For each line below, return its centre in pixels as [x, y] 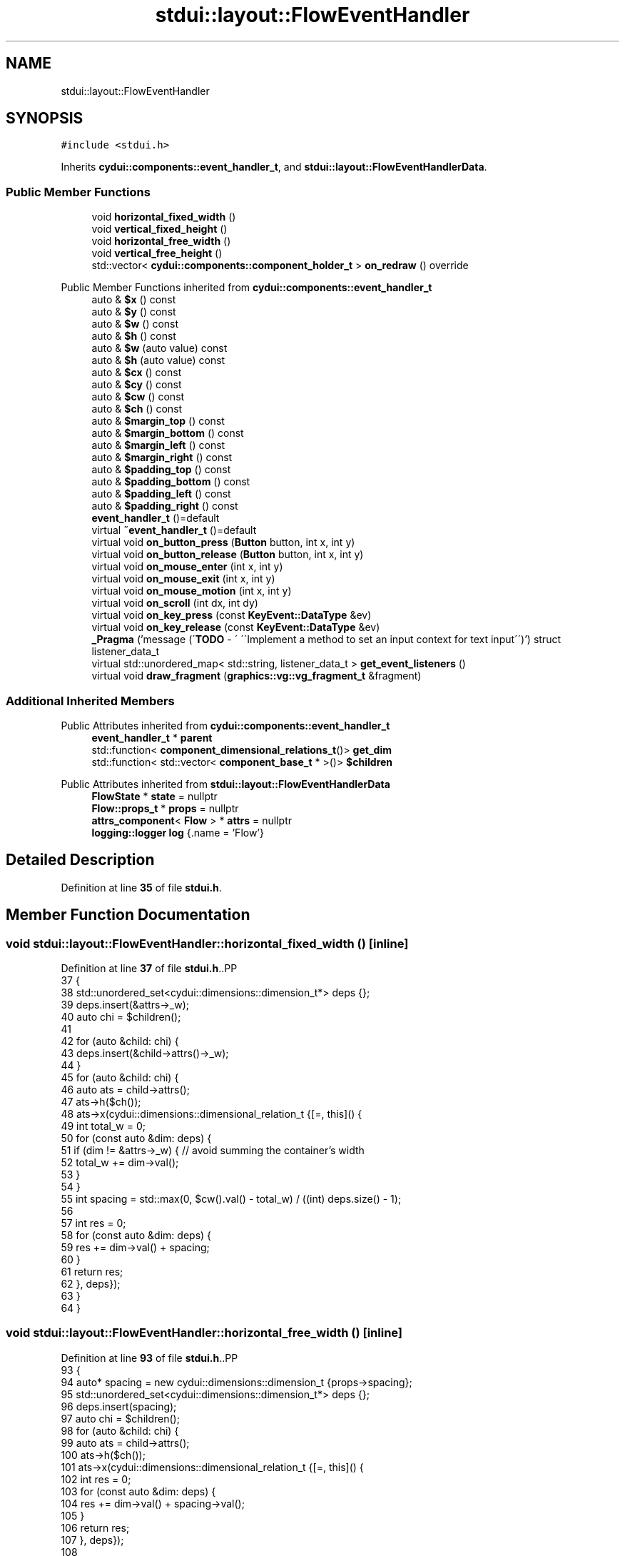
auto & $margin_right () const [162, 458]
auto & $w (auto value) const [159, 348]
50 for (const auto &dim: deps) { [136, 1138]
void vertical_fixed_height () [159, 229]
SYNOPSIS [45, 118]
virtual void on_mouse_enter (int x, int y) [187, 567]
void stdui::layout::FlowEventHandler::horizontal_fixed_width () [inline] [207, 943]
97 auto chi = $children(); [120, 1418]
